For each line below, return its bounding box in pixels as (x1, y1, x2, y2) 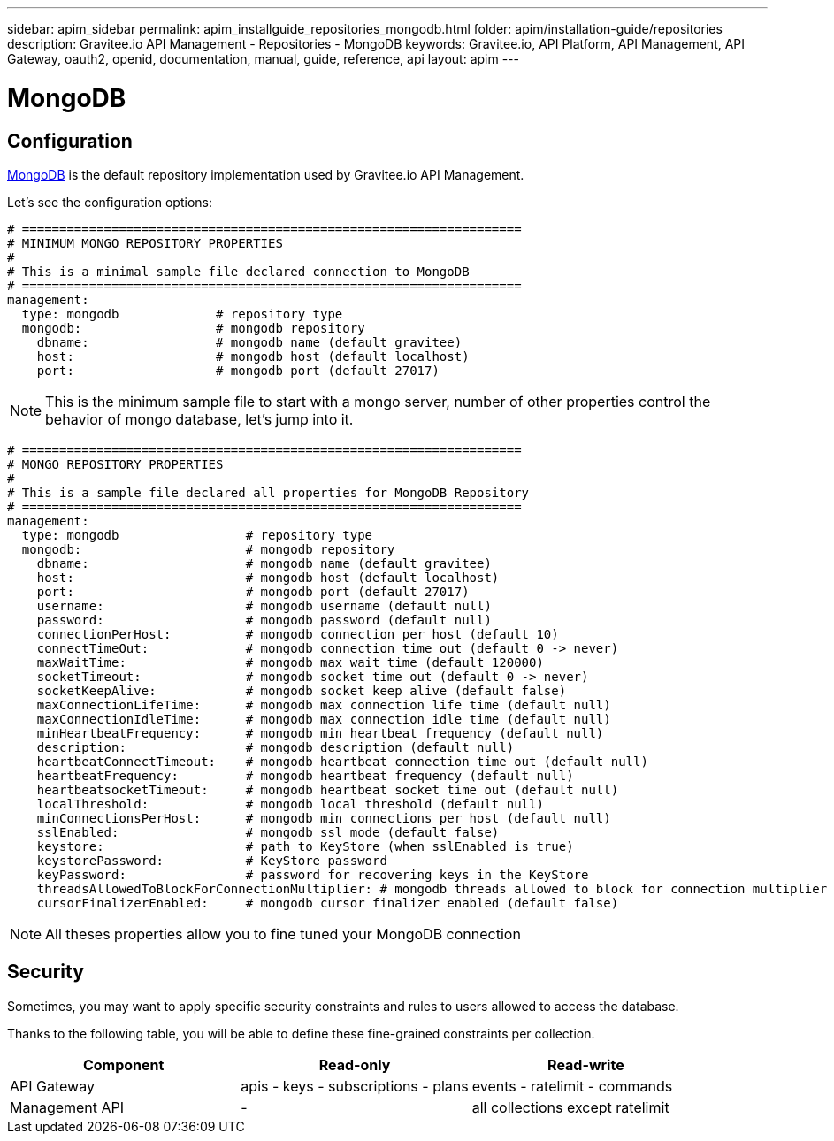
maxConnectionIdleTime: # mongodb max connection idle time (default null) (36, 711, 611, 726)
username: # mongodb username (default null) (36, 598, 492, 613)
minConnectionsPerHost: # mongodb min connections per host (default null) (36, 810, 611, 825)
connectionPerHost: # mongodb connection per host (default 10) (36, 626, 559, 641)
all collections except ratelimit (471, 1098, 669, 1116)
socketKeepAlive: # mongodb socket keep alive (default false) (36, 683, 567, 698)
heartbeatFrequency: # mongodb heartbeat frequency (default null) (36, 768, 574, 783)
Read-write (547, 1055, 624, 1074)
